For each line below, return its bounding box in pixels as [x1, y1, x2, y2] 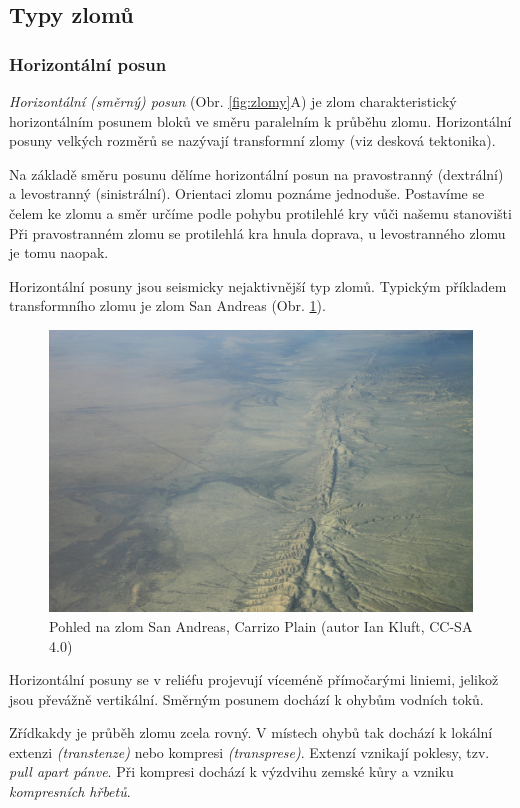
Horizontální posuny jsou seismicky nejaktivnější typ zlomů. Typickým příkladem [9, 275, 507, 296]
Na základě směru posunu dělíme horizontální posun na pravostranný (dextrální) [9, 163, 504, 184]
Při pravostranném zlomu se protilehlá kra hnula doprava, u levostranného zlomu [9, 222, 506, 243]
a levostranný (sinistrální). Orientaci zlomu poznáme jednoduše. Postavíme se [9, 183, 485, 204]
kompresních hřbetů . [9, 781, 131, 802]
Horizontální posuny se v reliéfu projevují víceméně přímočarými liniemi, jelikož [9, 669, 499, 690]
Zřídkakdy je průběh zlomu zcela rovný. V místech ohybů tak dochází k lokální [9, 722, 493, 743]
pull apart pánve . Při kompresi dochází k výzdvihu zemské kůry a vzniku [9, 761, 454, 782]
